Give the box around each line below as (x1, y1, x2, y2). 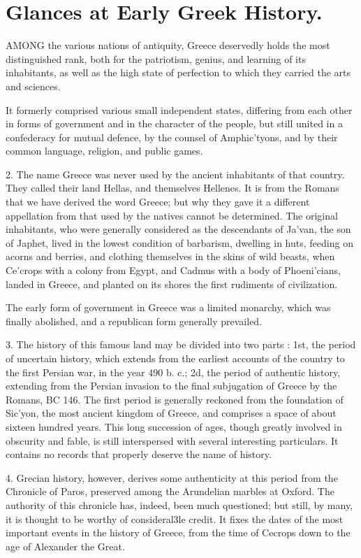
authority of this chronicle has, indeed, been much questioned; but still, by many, (6, 497, 353, 512)
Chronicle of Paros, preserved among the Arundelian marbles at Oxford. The (6, 484, 334, 499)
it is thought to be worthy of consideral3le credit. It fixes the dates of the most (6, 511, 344, 526)
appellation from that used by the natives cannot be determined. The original (6, 208, 338, 222)
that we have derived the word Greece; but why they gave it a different (6, 194, 310, 209)
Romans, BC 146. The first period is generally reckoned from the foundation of (6, 392, 344, 406)
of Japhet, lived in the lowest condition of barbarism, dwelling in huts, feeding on (6, 235, 353, 250)
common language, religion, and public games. (6, 143, 203, 158)
